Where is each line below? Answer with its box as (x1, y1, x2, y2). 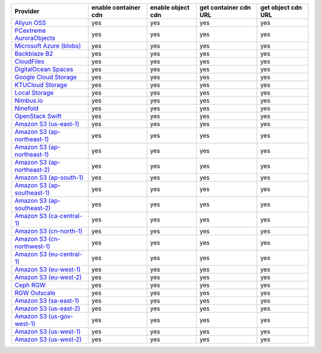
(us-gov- (48, 313, 74, 320)
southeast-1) (14, 189, 50, 196)
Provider (14, 7, 40, 15)
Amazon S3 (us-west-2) (14, 335, 82, 343)
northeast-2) (14, 165, 50, 174)
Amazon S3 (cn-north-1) (14, 227, 83, 235)
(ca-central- (48, 212, 83, 220)
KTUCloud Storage (14, 81, 68, 89)
